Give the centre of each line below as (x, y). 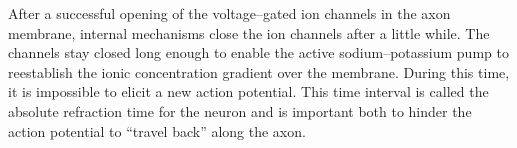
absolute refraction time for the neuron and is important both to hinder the (240, 110)
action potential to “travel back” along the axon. (157, 130)
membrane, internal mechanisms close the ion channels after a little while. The (249, 32)
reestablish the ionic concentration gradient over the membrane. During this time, (259, 71)
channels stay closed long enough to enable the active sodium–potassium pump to (258, 52)
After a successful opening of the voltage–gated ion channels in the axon (229, 13)
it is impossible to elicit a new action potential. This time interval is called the (248, 91)
